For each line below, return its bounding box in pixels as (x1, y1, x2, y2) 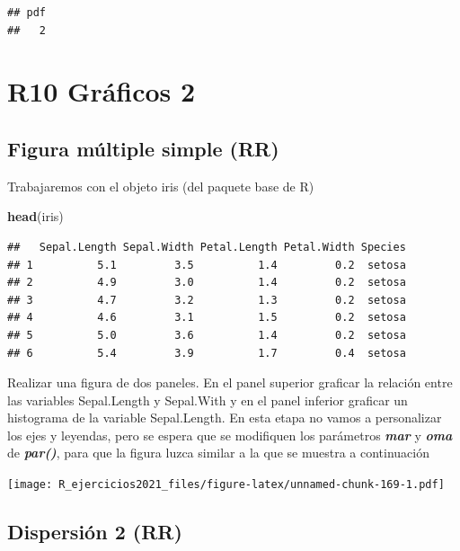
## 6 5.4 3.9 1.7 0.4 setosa (7, 346, 406, 360)
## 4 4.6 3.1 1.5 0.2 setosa (7, 311, 406, 324)
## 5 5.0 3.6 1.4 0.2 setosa (7, 328, 406, 342)
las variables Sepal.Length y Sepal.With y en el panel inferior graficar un (7, 390, 408, 409)
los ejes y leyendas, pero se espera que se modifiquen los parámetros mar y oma (7, 425, 453, 444)
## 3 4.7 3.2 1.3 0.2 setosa (7, 293, 406, 307)
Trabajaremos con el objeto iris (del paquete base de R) (7, 176, 314, 195)
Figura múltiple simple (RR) (7, 134, 279, 162)
